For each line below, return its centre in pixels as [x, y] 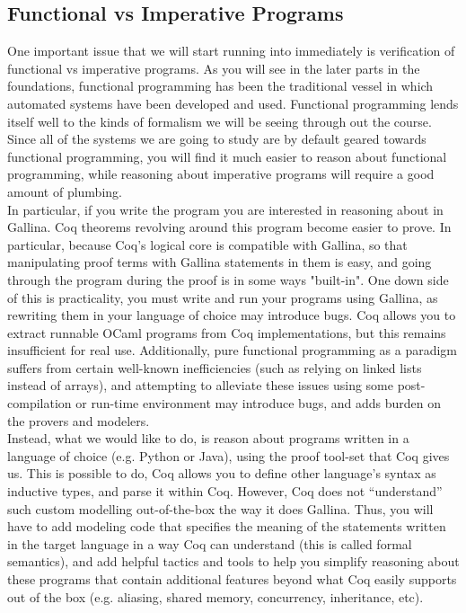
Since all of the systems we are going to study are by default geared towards [217, 139]
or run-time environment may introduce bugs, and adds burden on [259, 403]
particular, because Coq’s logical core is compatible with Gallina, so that [207, 244]
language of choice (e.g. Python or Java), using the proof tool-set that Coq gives [229, 455]
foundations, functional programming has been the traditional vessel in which [220, 86]
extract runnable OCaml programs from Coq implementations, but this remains [227, 332]
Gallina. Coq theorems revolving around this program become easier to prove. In [229, 227]
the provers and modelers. [79, 420]
